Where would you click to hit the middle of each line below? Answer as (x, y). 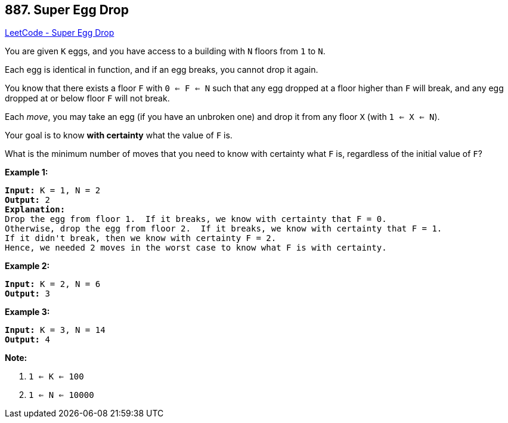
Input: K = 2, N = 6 (53, 284)
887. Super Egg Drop (67, 10)
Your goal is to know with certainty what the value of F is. (119, 135)
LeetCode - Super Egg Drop (60, 33)
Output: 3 (27, 294)
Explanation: (35, 210)
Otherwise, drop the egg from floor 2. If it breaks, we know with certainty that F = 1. (224, 229)
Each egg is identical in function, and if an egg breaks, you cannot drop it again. (162, 70)
